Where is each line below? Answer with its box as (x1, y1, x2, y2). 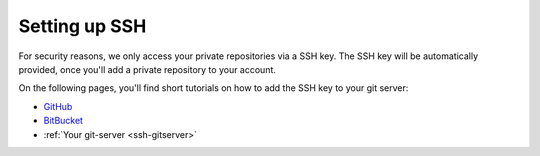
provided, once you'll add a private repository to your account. (18, 63, 277, 75)
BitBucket (43, 115, 84, 127)
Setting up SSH (18, 15, 147, 37)
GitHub (43, 100, 73, 112)
